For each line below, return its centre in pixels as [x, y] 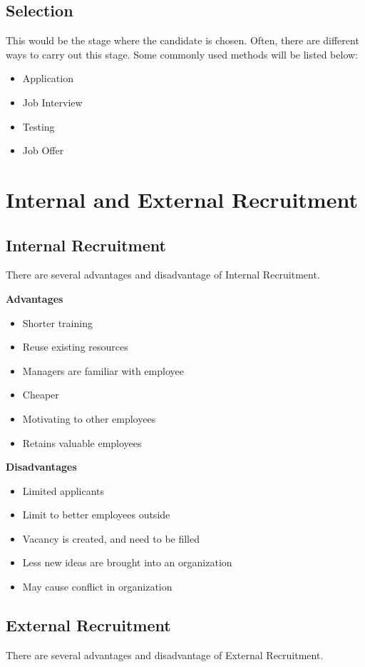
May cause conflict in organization [97, 587]
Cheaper [41, 395]
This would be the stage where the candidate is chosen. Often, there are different [182, 40]
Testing [38, 126]
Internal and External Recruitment [182, 199]
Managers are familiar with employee [103, 370]
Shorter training [57, 322]
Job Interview [52, 102]
